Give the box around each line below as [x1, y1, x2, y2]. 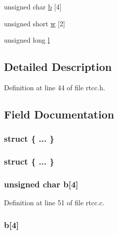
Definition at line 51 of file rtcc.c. [4, 197, 105, 208]
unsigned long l [4, 35, 50, 45]
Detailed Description [4, 59, 112, 74]
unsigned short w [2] [4, 18, 65, 28]
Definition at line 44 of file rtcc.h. [4, 82, 105, 92]
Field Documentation [4, 106, 115, 121]
